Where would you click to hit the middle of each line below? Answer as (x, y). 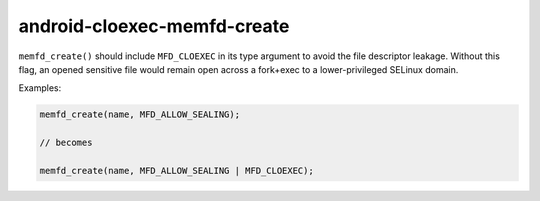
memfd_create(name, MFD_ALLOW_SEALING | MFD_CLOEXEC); (176, 170)
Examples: (40, 88)
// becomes (66, 143)
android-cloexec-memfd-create (154, 26)
